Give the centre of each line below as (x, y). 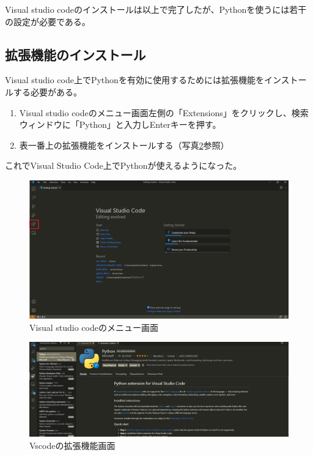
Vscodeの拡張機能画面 (72, 446)
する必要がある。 (47, 91)
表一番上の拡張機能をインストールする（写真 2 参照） (124, 145)
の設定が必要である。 (48, 21)
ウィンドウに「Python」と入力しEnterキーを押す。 (120, 124)
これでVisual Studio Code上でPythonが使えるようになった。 (123, 165)
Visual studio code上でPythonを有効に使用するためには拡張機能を (134, 80)
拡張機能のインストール (75, 54)
